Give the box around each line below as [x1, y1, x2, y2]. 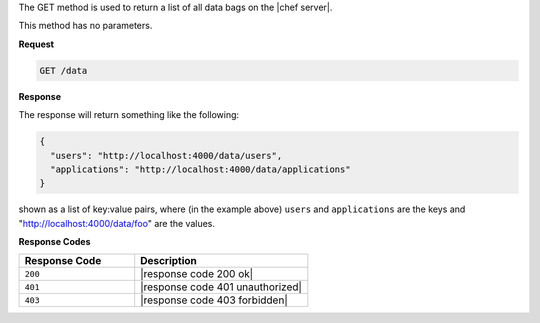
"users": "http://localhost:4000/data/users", [50, 150, 283, 161]
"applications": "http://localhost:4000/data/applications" [50, 163, 351, 175]
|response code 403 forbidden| [140, 293, 289, 307]
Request [18, 38, 55, 50]
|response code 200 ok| [140, 267, 254, 281]
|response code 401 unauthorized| [140, 280, 302, 294]
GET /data [39, 65, 88, 76]
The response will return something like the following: [18, 109, 240, 121]
